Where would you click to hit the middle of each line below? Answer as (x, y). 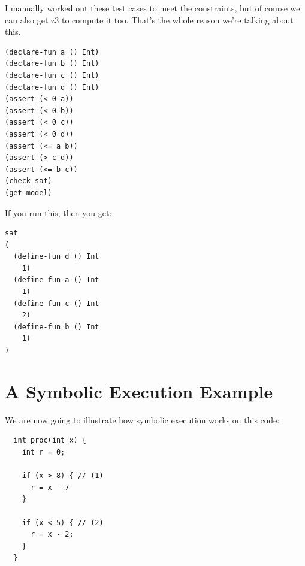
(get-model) (28, 193)
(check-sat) (28, 181)
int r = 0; (43, 452)
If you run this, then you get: (58, 212)
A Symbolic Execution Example (139, 391)
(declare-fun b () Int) (52, 64)
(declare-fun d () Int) (52, 87)
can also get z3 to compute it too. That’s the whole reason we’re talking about (149, 19)
